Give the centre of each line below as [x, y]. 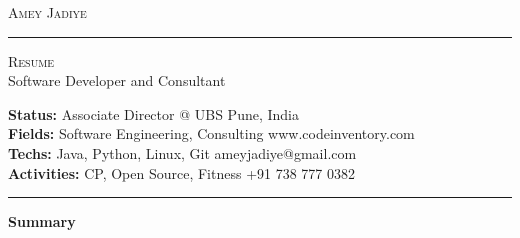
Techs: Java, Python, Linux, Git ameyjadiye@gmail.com [182, 152]
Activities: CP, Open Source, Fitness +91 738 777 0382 [182, 172]
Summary [42, 221]
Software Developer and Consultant [117, 80]
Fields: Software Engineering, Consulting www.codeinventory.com [211, 133]
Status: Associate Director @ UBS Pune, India [153, 113]
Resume [31, 60]
